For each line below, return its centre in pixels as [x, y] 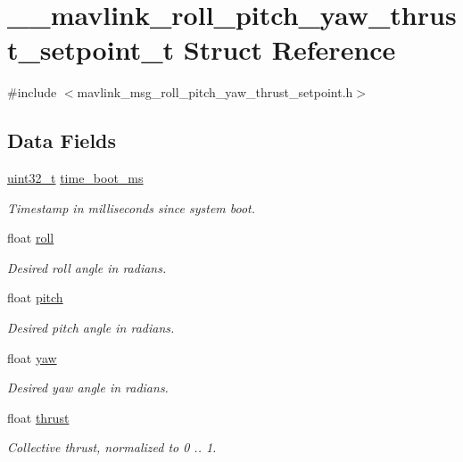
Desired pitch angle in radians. [91, 328]
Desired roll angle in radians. [87, 267]
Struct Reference [289, 49]
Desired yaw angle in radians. [88, 388]
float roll [31, 238]
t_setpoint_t [91, 49]
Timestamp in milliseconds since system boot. [132, 207]
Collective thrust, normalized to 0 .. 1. [112, 447]
